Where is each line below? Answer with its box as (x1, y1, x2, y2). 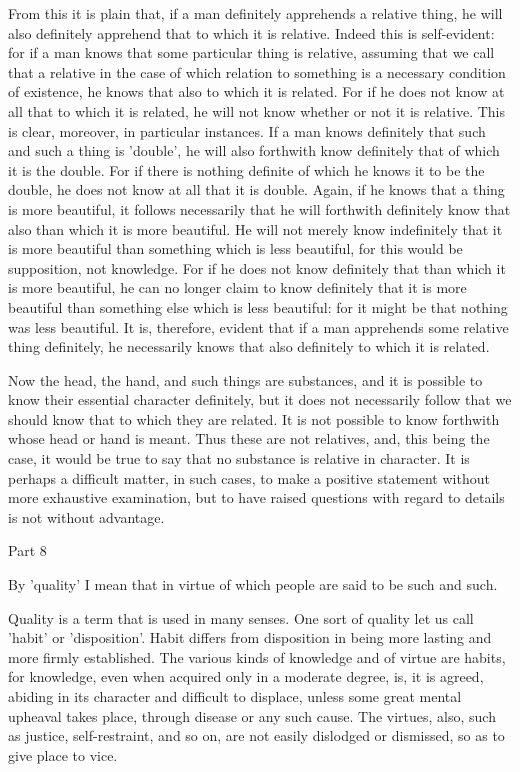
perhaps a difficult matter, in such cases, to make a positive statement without (8, 467, 490, 488)
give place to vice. (8, 744, 118, 765)
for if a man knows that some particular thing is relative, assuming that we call (8, 42, 495, 63)
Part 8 (8, 540, 47, 561)
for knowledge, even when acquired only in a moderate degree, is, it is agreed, (8, 666, 484, 687)
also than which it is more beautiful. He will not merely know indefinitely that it (8, 218, 503, 239)
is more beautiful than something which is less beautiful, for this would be (8, 238, 463, 259)
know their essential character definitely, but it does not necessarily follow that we (8, 389, 512, 410)
